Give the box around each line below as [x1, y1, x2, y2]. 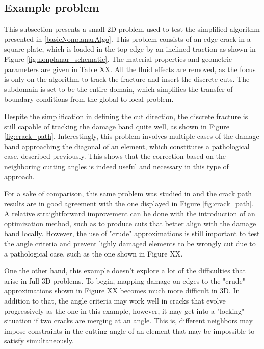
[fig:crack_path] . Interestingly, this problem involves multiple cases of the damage [4, 131, 259, 142]
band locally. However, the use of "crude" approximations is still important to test [4, 228, 260, 239]
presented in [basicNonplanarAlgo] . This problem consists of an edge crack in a [4, 33, 251, 44]
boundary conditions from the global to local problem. [4, 94, 174, 104]
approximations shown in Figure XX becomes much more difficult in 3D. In [4, 285, 240, 296]
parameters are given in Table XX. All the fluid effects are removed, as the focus [4, 63, 256, 74]
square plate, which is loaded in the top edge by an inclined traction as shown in [4, 43, 256, 54]
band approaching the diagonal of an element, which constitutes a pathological [4, 141, 250, 151]
